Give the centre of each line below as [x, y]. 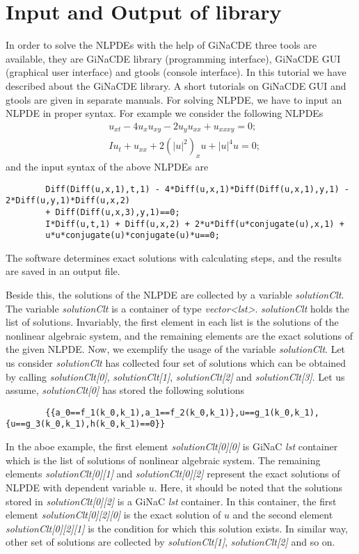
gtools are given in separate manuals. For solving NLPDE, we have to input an [174, 99]
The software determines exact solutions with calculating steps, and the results [174, 257]
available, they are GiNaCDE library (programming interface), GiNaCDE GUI [173, 58]
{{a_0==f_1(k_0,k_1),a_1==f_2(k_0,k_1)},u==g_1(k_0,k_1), [183, 412]
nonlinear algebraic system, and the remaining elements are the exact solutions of [179, 335]
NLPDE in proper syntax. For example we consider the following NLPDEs [165, 113]
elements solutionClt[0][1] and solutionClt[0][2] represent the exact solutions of [173, 474]
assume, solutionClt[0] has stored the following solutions [125, 390]
